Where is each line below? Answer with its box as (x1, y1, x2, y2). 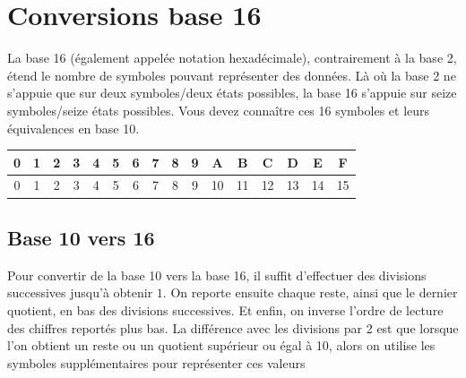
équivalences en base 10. (7, 118, 140, 137)
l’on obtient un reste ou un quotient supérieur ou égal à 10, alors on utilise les (7, 336, 436, 355)
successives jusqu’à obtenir (7, 283, 153, 302)
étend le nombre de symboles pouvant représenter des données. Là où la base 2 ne (7, 65, 456, 84)
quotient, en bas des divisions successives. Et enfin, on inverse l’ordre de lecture (7, 300, 444, 319)
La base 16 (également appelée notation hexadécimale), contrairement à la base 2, (7, 48, 457, 67)
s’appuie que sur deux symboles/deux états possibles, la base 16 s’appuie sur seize (7, 83, 457, 102)
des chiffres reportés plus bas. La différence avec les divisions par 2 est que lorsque (7, 318, 459, 337)
